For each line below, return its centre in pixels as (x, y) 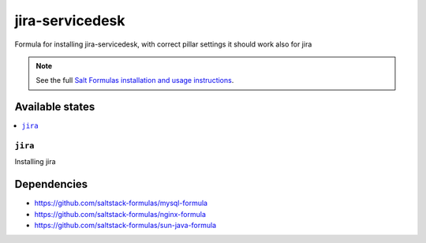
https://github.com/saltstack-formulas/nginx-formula (120, 214)
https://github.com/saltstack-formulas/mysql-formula (121, 203)
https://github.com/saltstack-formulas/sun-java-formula (125, 226)
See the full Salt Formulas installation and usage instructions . (135, 80)
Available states (55, 107)
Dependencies (51, 184)
